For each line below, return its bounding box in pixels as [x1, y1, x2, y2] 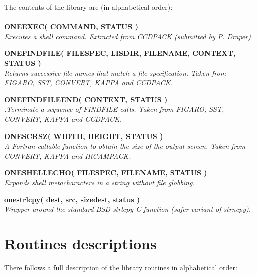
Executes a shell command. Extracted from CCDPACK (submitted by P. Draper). [4, 31, 253, 41]
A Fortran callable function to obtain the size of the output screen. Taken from [4, 141, 246, 151]
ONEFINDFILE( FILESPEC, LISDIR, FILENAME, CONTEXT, [4, 48, 236, 58]
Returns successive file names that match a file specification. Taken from [4, 67, 226, 78]
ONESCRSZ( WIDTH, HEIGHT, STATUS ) [4, 130, 163, 141]
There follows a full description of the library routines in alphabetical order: [4, 262, 237, 272]
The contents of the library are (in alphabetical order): [4, 2, 173, 12]
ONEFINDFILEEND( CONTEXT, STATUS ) [4, 94, 168, 104]
